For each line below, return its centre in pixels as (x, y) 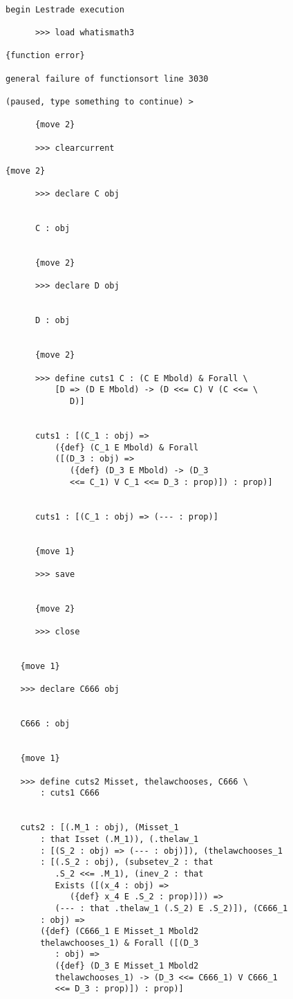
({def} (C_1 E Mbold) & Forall (127, 447)
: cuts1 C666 (70, 793)
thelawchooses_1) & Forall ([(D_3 (120, 943)
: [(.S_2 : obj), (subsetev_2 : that (127, 862)
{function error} (45, 56)
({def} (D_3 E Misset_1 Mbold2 (127, 966)
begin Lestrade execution (65, 9)
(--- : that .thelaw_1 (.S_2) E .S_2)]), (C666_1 (171, 908)
